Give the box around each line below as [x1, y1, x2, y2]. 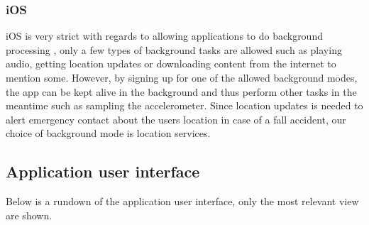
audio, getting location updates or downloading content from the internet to [6, 56, 336, 71]
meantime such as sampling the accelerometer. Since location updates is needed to [6, 98, 363, 113]
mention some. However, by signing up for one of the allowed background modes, [6, 70, 358, 84]
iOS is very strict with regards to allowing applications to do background [6, 28, 323, 43]
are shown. [6, 207, 53, 222]
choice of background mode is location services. [6, 126, 211, 141]
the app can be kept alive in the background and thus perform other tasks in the [6, 84, 357, 99]
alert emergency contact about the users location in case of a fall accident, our [6, 111, 346, 126]
